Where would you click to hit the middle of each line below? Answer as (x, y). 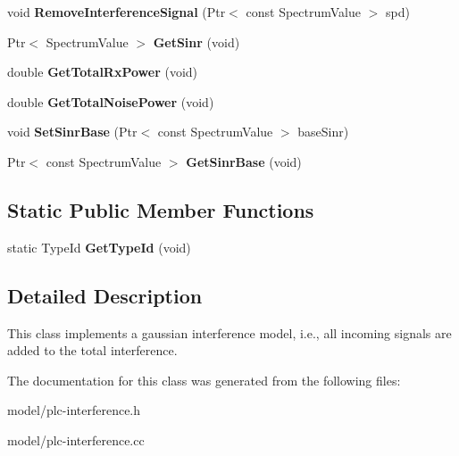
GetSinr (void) (196, 41)
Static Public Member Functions (161, 209)
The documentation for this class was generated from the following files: (204, 380)
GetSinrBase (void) (244, 161)
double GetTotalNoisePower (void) (111, 101)
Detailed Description (105, 295)
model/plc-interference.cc (76, 439)
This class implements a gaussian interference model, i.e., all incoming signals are (229, 332)
